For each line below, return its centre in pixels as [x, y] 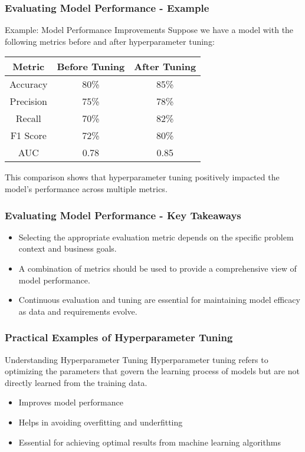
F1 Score [28, 136]
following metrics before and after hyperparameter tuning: [110, 41]
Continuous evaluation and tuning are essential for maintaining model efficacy [159, 300]
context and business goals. [68, 248]
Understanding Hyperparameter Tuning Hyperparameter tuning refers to [137, 359]
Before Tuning [91, 67]
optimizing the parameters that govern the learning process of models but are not [152, 371]
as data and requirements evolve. [78, 311]
